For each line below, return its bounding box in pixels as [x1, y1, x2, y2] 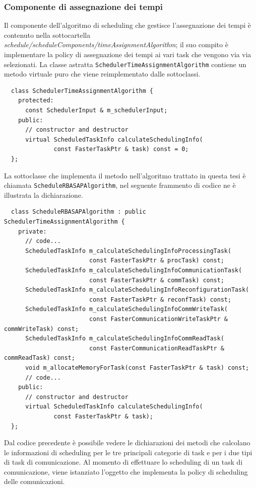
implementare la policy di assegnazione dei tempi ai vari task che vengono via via [4, 49, 252, 59]
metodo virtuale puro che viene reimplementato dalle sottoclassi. [4, 69, 200, 79]
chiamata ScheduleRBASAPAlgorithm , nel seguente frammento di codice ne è [4, 180, 236, 190]
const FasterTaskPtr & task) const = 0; [54, 146, 189, 153]
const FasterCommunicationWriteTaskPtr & [89, 315, 228, 323]
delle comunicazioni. [4, 476, 65, 487]
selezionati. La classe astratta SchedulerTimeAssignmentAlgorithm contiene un [4, 59, 247, 69]
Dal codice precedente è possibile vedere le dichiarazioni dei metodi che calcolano [4, 437, 251, 448]
